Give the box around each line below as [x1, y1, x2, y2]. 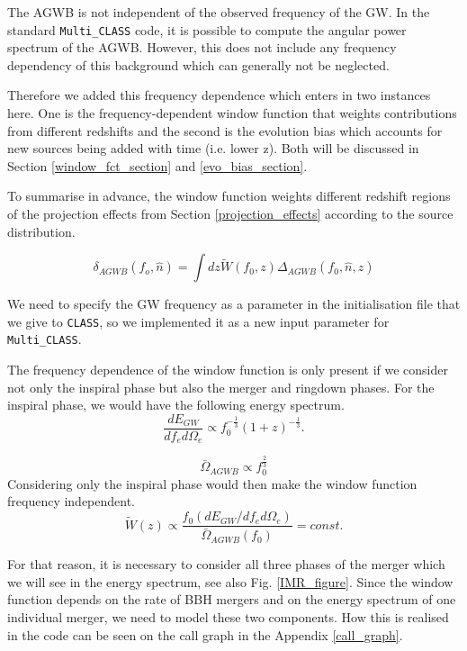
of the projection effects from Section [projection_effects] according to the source [7, 204, 454, 222]
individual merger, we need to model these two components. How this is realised [7, 607, 449, 626]
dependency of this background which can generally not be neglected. [7, 55, 390, 74]
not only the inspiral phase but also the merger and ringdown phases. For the [7, 377, 435, 396]
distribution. [7, 222, 76, 240]
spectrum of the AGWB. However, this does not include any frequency [7, 38, 397, 57]
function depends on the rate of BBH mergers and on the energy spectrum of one [7, 590, 456, 609]
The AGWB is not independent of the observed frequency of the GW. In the [7, 3, 430, 21]
